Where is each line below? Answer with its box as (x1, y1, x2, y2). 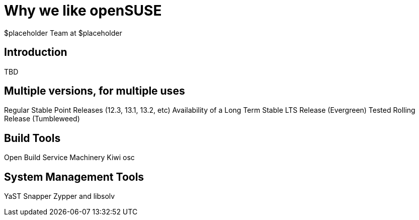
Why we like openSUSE (4, 2, 162, 19)
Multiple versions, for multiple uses (4, 85, 185, 98)
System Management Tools (4, 170, 144, 183)
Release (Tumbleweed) (4, 114, 80, 123)
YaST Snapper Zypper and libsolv (4, 192, 115, 201)
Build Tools (4, 131, 61, 144)
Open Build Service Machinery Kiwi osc (4, 153, 135, 162)
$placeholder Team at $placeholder (4, 28, 122, 37)
